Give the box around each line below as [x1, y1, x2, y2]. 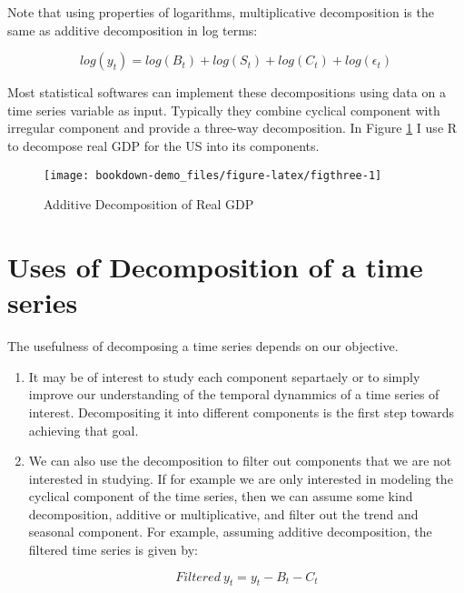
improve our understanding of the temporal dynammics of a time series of [28, 385, 439, 404]
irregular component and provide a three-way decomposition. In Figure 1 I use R [7, 118, 458, 137]
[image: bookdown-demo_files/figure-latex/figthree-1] [44, 168, 382, 182]
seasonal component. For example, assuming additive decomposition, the [28, 522, 432, 541]
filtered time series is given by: [28, 540, 198, 559]
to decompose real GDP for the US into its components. [7, 136, 320, 155]
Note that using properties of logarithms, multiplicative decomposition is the [7, 3, 434, 21]
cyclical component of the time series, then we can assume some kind [28, 487, 413, 506]
